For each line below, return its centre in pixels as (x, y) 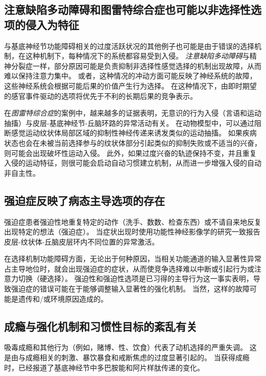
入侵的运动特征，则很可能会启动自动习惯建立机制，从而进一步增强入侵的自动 (133, 163)
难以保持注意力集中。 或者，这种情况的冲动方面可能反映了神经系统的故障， (130, 76)
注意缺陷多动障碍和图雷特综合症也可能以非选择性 (127, 9)
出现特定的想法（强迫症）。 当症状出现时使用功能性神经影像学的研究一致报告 (132, 232)
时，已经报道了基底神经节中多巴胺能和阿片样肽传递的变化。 (104, 367)
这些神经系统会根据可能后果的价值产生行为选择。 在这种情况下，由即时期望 (130, 85)
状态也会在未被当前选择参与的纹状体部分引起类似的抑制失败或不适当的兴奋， (133, 142)
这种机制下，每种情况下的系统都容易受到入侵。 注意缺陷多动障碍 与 (137, 56)
